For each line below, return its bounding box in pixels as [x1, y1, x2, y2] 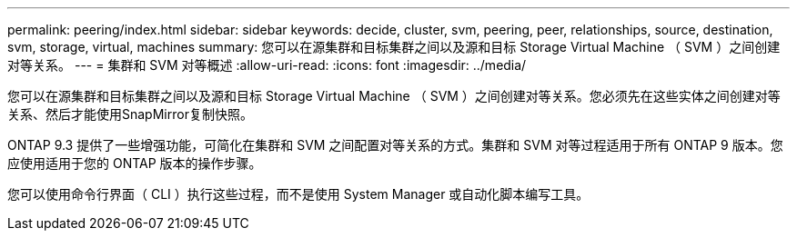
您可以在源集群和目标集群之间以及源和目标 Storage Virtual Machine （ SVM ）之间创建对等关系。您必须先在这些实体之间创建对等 [7, 88, 781, 104]
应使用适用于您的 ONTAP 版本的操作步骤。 [7, 155, 262, 171]
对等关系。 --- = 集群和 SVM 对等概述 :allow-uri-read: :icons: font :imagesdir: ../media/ [7, 57, 527, 73]
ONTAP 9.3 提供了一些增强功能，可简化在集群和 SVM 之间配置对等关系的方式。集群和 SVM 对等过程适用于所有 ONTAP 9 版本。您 [7, 137, 783, 153]
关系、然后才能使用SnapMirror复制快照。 [7, 106, 253, 122]
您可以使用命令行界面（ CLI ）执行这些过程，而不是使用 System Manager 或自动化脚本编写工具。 [7, 186, 590, 202]
